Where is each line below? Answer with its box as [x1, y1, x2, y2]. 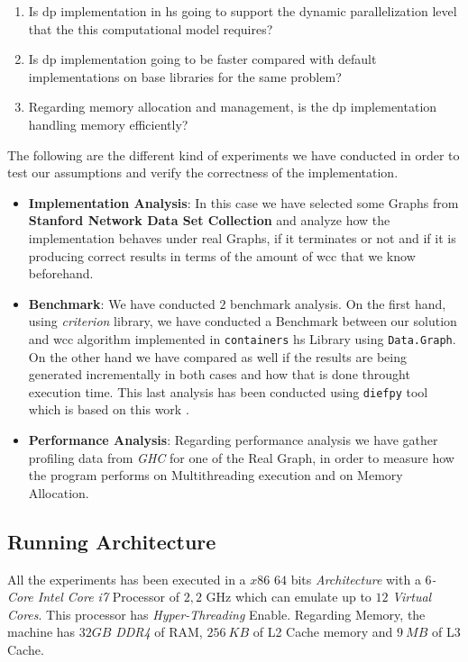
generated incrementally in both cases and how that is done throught [28, 365, 410, 384]
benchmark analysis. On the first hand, [230, 294, 446, 313]
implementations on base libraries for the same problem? [28, 67, 342, 86]
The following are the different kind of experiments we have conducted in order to [7, 145, 460, 164]
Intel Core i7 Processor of [37, 587, 180, 606]
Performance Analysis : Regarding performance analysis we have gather [28, 431, 438, 449]
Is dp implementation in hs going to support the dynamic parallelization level [28, 2, 457, 20]
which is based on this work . [28, 400, 189, 419]
